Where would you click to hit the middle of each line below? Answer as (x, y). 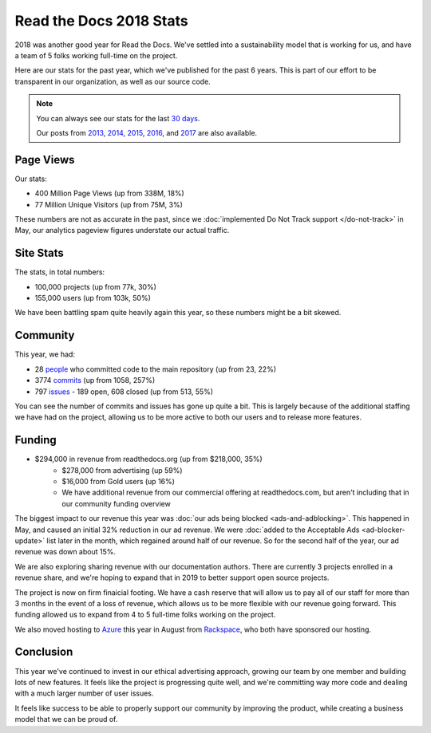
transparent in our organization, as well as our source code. (113, 81)
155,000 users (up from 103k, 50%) (93, 298)
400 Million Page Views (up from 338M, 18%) (110, 193)
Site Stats (39, 253)
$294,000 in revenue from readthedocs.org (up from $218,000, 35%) (148, 459)
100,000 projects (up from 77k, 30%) (96, 286)
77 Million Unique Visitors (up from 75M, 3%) (109, 204)
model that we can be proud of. (66, 719)
